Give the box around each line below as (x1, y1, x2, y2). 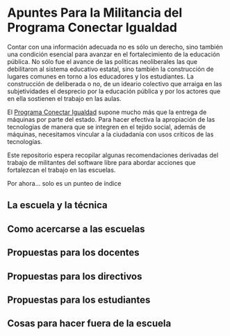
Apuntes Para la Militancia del (7, 5, 183, 21)
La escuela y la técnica (7, 200, 108, 211)
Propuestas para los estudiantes (7, 294, 151, 305)
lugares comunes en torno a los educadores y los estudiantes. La (7, 72, 195, 81)
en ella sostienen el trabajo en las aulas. (7, 94, 122, 102)
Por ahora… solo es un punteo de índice (7, 179, 122, 187)
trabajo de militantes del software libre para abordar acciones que (7, 158, 196, 166)
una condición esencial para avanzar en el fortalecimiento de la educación (7, 50, 220, 58)
